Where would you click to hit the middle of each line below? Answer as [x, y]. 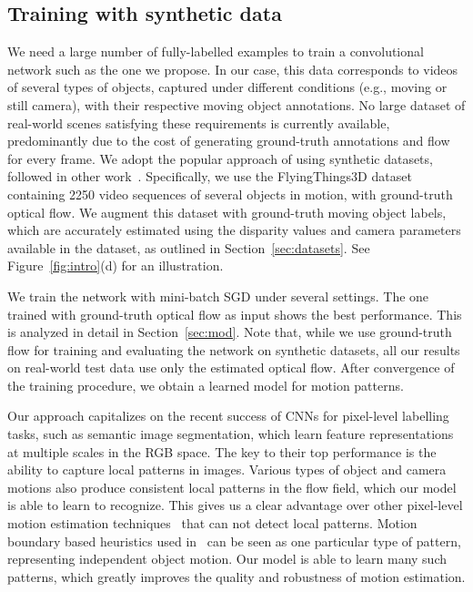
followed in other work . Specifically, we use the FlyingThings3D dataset [210, 176]
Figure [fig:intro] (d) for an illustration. [116, 265]
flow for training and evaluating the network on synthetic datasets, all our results [234, 349]
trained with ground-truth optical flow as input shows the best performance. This [235, 314]
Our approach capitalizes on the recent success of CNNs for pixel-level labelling [228, 416]
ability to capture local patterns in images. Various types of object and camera [227, 470]
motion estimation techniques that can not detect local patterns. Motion [212, 523]
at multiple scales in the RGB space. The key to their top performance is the [222, 451]
